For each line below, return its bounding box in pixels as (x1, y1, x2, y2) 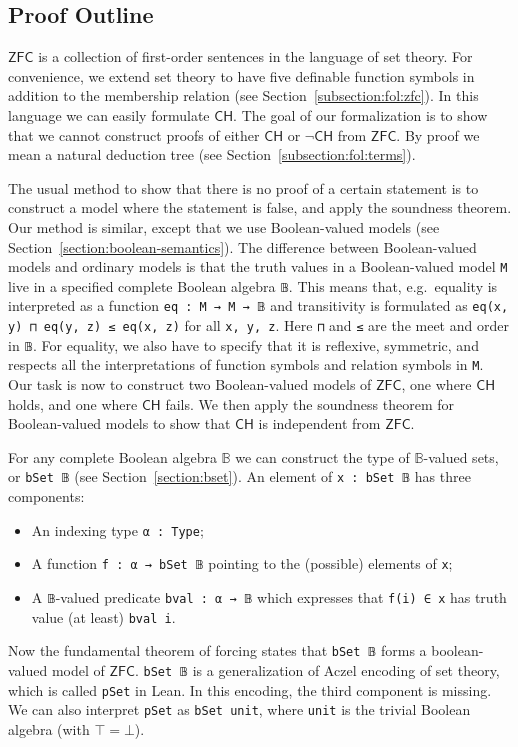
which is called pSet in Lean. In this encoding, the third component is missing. (8, 679, 492, 700)
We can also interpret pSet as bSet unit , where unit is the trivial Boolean (8, 699, 471, 720)
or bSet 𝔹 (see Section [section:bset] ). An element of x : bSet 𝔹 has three (8, 466, 471, 487)
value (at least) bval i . (31, 606, 176, 627)
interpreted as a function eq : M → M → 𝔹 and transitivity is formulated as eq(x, (8, 295, 509, 316)
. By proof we (396, 124, 480, 145)
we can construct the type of (235, 446, 410, 467)
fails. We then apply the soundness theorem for (165, 393, 455, 414)
